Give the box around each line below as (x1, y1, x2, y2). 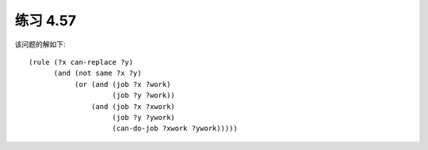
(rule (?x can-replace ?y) (29, 58, 134, 66)
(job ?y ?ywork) (112, 113, 176, 122)
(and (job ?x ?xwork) (91, 102, 176, 111)
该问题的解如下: (14, 39, 67, 49)
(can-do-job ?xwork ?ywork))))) (112, 124, 238, 133)
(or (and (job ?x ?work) (74, 80, 171, 88)
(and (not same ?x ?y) (53, 69, 142, 78)
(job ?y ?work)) (112, 91, 176, 100)
